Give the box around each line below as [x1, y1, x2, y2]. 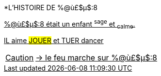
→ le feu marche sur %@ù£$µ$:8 [35, 53, 157, 63]
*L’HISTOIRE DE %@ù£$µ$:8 [4, 3, 97, 12]
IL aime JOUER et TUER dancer [4, 36, 104, 45]
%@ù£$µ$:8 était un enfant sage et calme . [4, 18, 135, 30]
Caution [5, 53, 34, 63]
